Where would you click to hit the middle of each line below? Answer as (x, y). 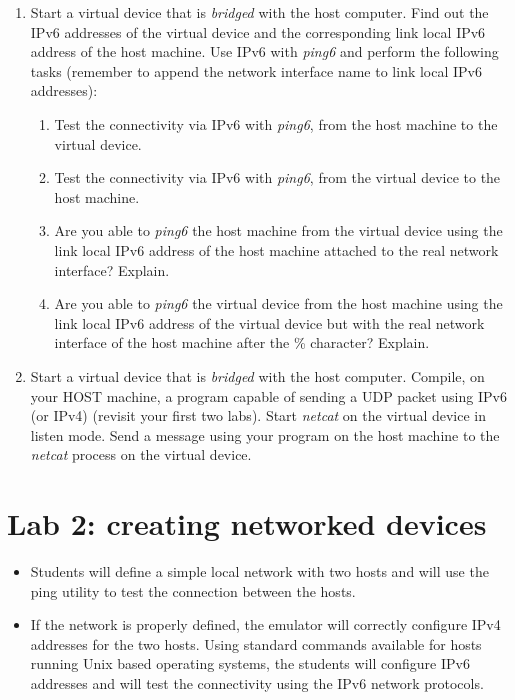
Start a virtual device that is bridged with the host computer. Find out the (259, 12)
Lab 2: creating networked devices (247, 523)
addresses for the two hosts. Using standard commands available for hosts (256, 643)
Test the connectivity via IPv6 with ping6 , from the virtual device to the (277, 177)
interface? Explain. (112, 269)
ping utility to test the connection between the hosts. (193, 590)
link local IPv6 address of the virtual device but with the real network (269, 322)
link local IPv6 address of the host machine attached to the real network (276, 249)
